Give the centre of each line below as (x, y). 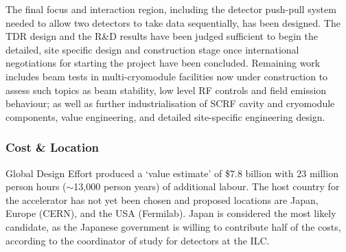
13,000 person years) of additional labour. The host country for (207, 186)
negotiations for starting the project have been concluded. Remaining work (163, 63)
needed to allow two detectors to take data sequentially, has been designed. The (173, 22)
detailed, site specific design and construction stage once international (152, 49)
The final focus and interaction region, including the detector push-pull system (171, 9)
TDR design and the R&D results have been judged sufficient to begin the (162, 36)
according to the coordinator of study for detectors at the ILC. (138, 240)
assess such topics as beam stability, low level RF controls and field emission (166, 90)
